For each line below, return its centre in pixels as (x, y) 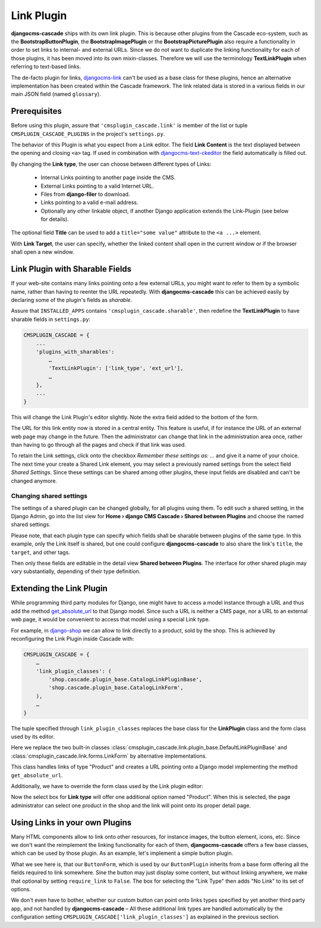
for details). (55, 219)
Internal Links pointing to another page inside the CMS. (108, 177)
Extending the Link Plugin (59, 589)
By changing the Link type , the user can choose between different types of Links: (111, 164)
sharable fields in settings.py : (51, 319)
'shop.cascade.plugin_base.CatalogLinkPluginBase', (125, 680)
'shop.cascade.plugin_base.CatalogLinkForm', (116, 688)
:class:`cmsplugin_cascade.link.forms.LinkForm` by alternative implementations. (109, 756)
